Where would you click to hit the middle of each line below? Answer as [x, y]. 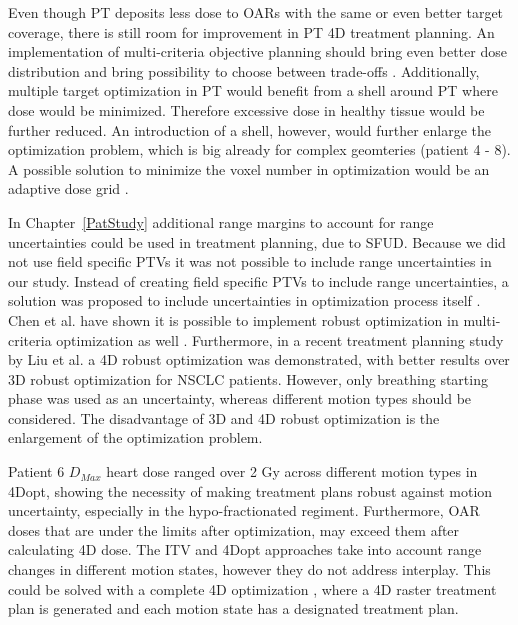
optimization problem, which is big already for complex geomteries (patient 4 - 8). [259, 149]
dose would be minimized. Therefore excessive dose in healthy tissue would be [246, 109]
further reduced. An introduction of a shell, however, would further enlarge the [250, 129]
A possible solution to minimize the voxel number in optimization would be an [249, 168]
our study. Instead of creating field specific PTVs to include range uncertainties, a [258, 280]
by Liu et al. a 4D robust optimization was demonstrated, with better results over [259, 359]
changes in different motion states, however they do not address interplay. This [249, 569]
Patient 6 [36, 471]
